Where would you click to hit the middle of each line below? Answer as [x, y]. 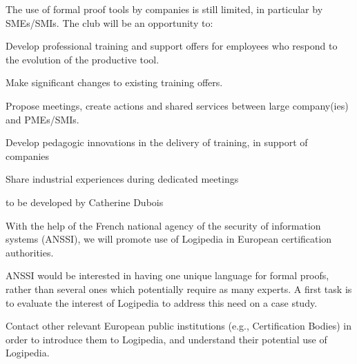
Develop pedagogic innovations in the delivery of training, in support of [157, 142]
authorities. [30, 252]
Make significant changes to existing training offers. [114, 82]
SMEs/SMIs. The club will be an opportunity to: [109, 22]
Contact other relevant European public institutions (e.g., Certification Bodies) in [178, 326]
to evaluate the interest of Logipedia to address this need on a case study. [162, 302]
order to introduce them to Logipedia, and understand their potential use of [166, 339]
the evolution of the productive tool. [83, 59]
